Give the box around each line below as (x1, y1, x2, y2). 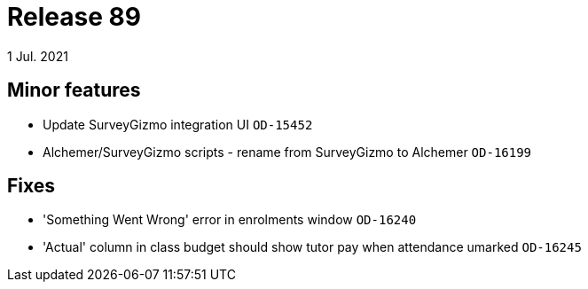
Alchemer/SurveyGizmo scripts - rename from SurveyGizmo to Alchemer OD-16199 (43, 144, 532, 160)
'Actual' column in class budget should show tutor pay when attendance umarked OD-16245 (43, 239, 582, 255)
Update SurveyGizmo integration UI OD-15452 (43, 116, 313, 132)
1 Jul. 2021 (7, 48, 68, 64)
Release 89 (7, 2, 141, 32)
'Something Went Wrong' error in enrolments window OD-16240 (43, 212, 417, 228)
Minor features (7, 79, 141, 102)
